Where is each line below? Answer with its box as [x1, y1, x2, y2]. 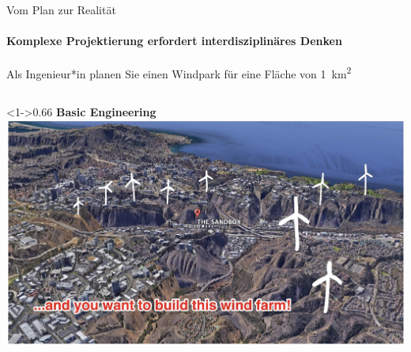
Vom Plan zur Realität [6, 2, 116, 17]
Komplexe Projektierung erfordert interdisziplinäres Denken [6, 32, 342, 49]
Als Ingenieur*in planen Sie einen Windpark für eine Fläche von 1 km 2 [6, 63, 352, 82]
